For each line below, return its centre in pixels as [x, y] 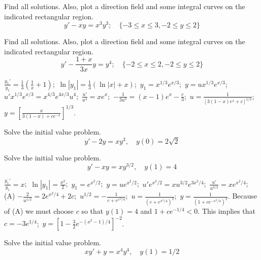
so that [92, 211]
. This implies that [227, 211]
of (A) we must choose [39, 211]
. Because [242, 196]
